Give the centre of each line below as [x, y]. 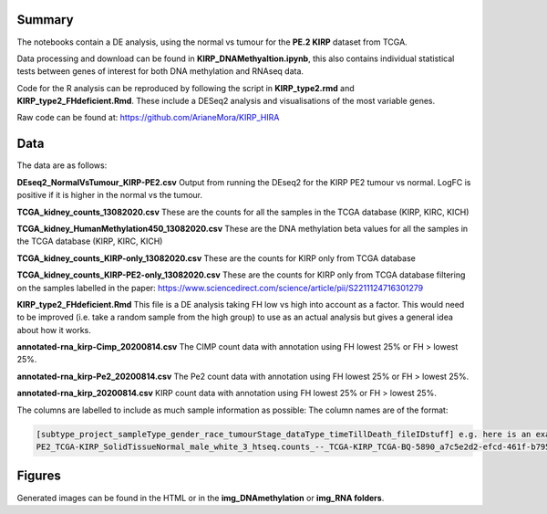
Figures [39, 476]
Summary [45, 20]
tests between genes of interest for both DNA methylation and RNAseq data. [160, 71]
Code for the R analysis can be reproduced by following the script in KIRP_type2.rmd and [186, 88]
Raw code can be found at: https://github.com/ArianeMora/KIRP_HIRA [148, 118]
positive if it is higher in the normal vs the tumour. [109, 195]
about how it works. [54, 330]
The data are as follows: [62, 165]
